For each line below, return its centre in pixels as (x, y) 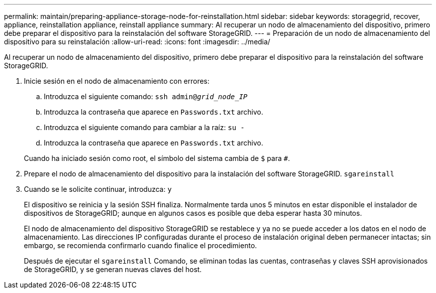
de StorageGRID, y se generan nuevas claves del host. (113, 269)
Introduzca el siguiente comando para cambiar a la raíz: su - (144, 127)
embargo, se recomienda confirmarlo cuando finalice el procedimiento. (141, 245)
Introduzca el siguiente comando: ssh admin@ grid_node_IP (146, 96)
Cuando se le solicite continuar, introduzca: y (98, 189)
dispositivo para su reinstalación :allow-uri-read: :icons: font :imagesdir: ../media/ (137, 42)
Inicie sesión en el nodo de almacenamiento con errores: (117, 81)
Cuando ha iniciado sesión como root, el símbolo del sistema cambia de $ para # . (157, 158)
